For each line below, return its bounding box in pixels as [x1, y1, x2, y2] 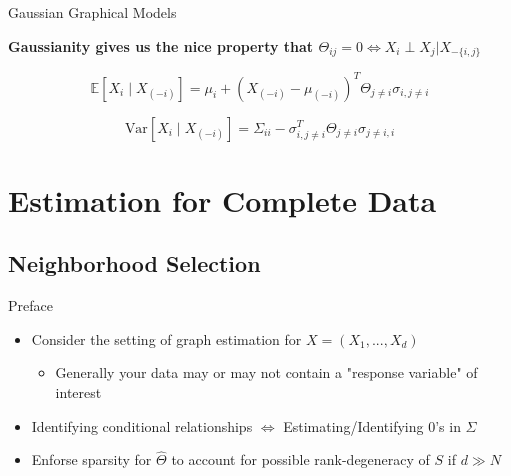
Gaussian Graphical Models [8, 2, 177, 22]
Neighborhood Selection [8, 248, 261, 279]
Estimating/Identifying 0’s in [283, 415, 461, 436]
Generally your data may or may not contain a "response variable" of [55, 362, 478, 383]
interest [55, 381, 102, 402]
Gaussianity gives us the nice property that [8, 35, 314, 56]
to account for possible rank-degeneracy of [171, 449, 430, 470]
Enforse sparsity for [31, 449, 152, 470]
